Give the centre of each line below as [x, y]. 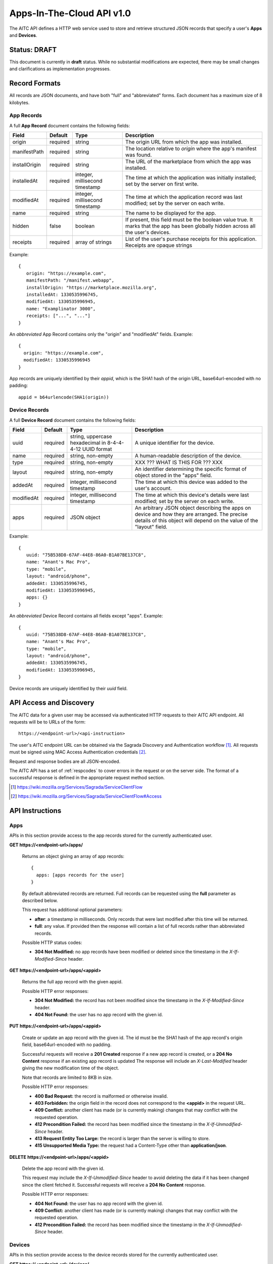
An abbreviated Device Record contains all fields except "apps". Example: [86, 616]
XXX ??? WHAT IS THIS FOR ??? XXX [179, 463]
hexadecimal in [88, 443]
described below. [40, 900]
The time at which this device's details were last [192, 495]
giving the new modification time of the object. [71, 1068]
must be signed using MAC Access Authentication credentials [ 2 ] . [78, 752]
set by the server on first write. [162, 184]
